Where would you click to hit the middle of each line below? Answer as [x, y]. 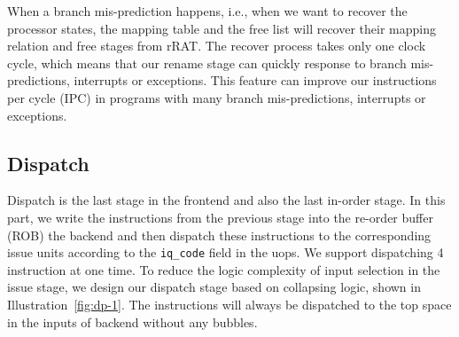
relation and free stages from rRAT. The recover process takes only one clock [217, 46]
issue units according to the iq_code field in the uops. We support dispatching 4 [226, 252]
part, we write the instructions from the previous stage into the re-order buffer [220, 217]
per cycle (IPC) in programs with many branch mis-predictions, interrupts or [217, 97]
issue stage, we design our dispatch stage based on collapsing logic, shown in [214, 287]
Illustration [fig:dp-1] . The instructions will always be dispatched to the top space [229, 304]
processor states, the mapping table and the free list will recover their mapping [222, 28]
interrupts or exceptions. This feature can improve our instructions [255, 80]
